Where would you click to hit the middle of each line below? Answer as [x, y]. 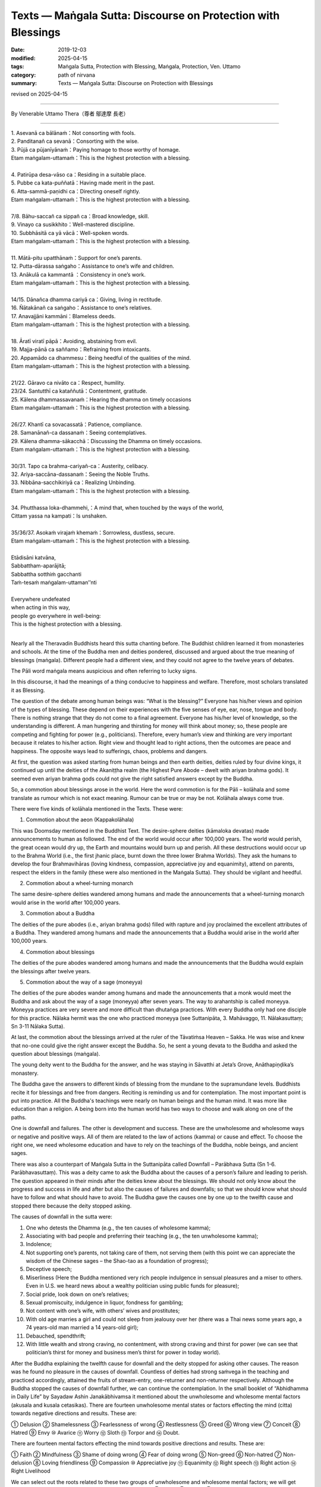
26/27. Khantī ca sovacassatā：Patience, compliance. [77, 424]
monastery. [25, 1073]
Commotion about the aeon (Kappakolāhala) [80, 820]
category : [23, 75]
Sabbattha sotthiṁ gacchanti [46, 574]
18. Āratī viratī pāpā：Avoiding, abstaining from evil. [74, 341]
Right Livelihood [31, 1471]
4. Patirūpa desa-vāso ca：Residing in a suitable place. [78, 175]
